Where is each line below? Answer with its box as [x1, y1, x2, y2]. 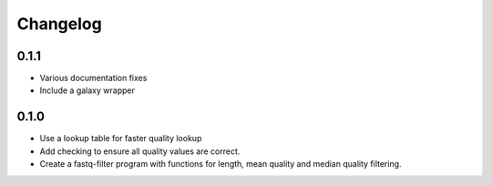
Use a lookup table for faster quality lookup [39, 133, 202, 144]
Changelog [16, 14, 102, 34]
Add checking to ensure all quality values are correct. [39, 146, 241, 157]
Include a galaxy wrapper [39, 85, 136, 96]
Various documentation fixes [39, 73, 148, 84]
